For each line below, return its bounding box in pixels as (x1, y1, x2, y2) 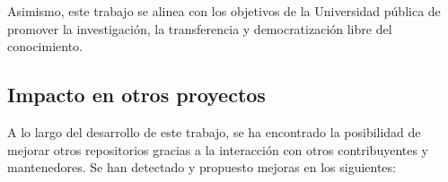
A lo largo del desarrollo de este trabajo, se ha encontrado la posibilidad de (7, 122, 421, 141)
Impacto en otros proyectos (7, 81, 266, 108)
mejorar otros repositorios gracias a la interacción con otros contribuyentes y (7, 140, 429, 159)
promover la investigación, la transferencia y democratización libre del (7, 19, 392, 38)
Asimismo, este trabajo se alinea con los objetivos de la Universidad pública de (7, 2, 441, 20)
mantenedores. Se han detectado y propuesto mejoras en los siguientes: (7, 158, 396, 177)
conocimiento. (7, 37, 83, 56)
